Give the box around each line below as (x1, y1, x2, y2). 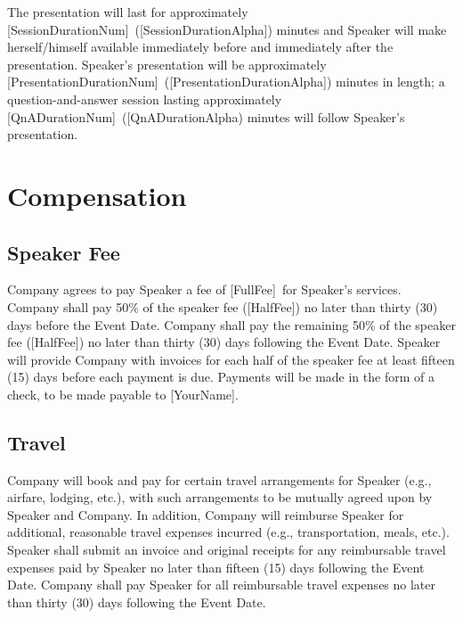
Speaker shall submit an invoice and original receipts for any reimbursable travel (7, 540, 446, 559)
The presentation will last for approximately (7, 3, 248, 21)
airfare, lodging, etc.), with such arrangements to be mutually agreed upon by (7, 488, 433, 507)
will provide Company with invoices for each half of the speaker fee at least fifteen (7, 350, 455, 368)
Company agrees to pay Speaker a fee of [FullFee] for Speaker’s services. (7, 280, 402, 299)
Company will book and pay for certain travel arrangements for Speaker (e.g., (7, 470, 432, 489)
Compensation (7, 177, 187, 213)
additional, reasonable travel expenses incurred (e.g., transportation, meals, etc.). (7, 523, 450, 541)
